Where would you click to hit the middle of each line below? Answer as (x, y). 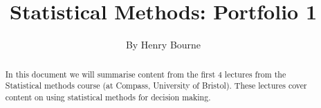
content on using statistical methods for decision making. (108, 97)
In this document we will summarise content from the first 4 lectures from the (146, 74)
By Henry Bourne (163, 45)
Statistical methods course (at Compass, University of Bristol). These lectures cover (156, 85)
